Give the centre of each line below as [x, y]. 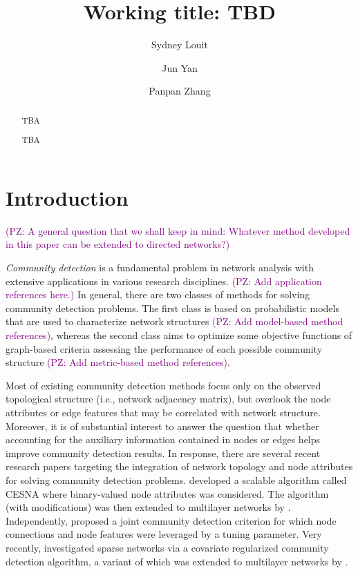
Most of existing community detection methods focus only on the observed [163, 385]
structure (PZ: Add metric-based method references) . [118, 362]
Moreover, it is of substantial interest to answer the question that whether [162, 426]
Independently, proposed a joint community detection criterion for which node [171, 520]
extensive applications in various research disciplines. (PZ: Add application [164, 281]
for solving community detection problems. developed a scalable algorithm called [176, 479]
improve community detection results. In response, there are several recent [163, 453]
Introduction [67, 197]
